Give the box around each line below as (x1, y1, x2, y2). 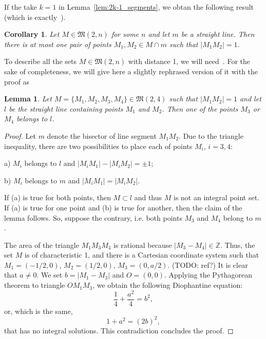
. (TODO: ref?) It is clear (167, 259, 248, 270)
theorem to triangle (4, 280, 65, 290)
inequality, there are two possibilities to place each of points (4, 140, 193, 151)
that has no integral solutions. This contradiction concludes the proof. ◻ (4, 325, 234, 335)
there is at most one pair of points (4, 38, 111, 49)
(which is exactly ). (4, 11, 66, 22)
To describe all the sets (4, 56, 77, 67)
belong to (223, 212, 253, 223)
